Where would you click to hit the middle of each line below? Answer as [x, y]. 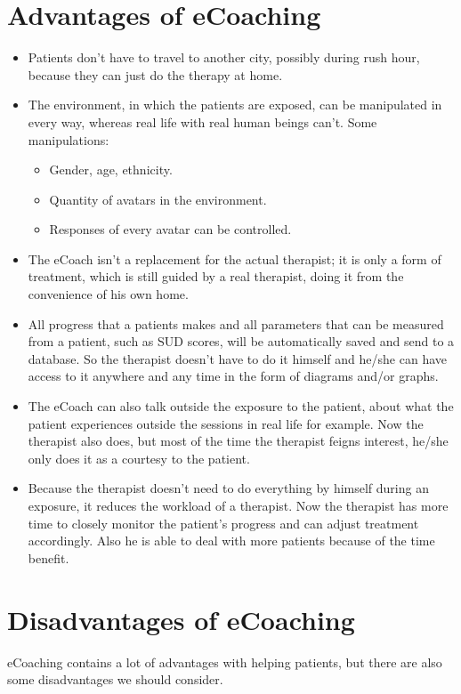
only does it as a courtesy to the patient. [139, 458]
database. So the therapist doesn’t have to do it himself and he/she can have [237, 358]
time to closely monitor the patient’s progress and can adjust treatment [223, 523]
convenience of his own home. [108, 294]
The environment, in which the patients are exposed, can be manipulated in [235, 105]
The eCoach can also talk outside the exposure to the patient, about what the [241, 406]
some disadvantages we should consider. [115, 679]
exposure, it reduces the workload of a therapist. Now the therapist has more [238, 505]
